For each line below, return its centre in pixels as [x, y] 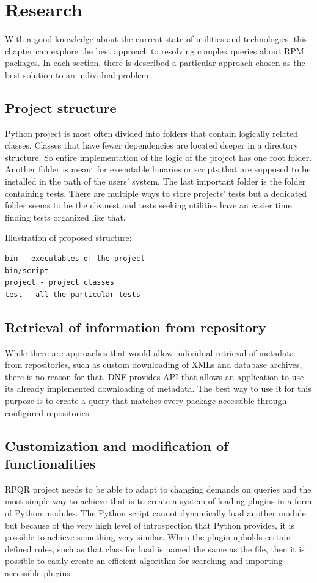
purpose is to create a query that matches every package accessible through [146, 400]
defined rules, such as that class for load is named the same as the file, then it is [155, 548]
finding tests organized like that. [65, 217]
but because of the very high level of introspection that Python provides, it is [150, 525]
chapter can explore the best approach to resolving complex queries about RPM [155, 50]
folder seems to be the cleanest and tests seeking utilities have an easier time [148, 205]
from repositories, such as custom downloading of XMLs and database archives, [154, 365]
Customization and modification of [117, 445]
